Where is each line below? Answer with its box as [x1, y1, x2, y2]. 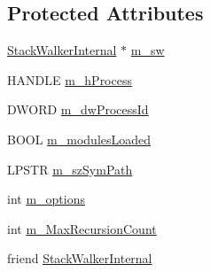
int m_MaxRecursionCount [7, 219, 157, 237]
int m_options [7, 190, 85, 208]
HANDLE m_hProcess [7, 70, 132, 89]
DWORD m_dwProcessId [7, 100, 149, 119]
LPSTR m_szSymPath [7, 159, 133, 178]
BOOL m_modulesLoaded [7, 129, 152, 148]
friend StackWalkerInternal [7, 249, 152, 268]
